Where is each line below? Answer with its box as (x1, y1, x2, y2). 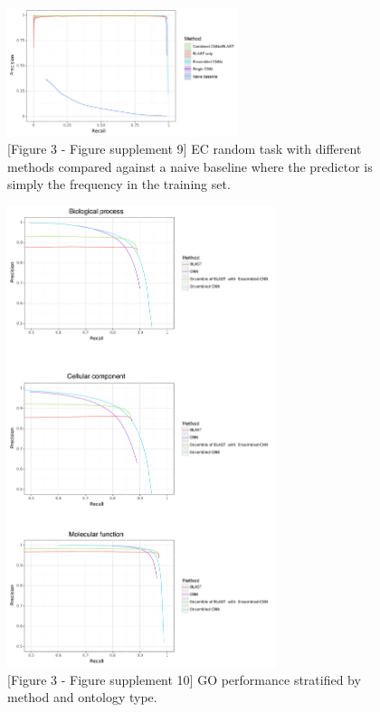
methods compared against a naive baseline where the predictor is (7, 157, 373, 176)
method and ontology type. (7, 688, 157, 707)
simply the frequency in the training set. (7, 175, 231, 194)
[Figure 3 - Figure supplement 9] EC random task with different (7, 139, 362, 158)
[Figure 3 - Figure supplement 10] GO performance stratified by (7, 669, 361, 688)
